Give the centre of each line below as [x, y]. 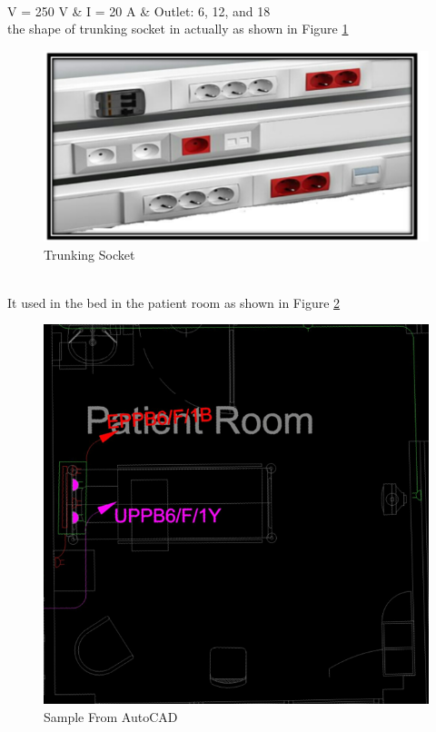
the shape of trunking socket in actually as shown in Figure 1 [178, 29]
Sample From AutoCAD [111, 716]
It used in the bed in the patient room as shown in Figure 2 [174, 302]
